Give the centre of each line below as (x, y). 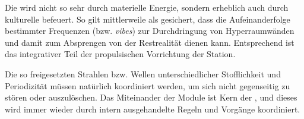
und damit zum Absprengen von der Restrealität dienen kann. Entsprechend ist (150, 42)
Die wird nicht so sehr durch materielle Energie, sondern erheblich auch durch (147, 7)
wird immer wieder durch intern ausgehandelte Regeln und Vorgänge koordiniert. (153, 109)
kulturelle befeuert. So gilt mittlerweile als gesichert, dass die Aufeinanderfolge (148, 19)
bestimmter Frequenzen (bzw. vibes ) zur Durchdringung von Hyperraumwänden (150, 31)
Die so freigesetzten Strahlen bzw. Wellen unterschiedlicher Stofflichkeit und (143, 73)
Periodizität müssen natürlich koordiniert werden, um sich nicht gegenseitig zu (148, 85)
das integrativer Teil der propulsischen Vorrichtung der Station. (120, 54)
